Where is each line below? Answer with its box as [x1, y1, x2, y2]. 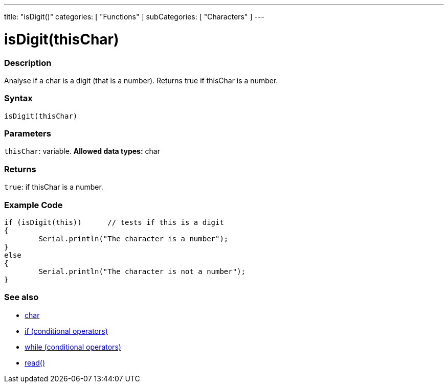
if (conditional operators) [25, 326, 108, 335]
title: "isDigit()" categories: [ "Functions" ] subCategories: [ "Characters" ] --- [4, 12, 264, 21]
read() [25, 358, 45, 367]
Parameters [4, 128, 51, 139]
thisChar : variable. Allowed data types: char [4, 147, 160, 156]
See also [4, 292, 39, 303]
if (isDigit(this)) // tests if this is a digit [4, 218, 224, 226]
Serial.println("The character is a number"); [38, 234, 229, 243]
